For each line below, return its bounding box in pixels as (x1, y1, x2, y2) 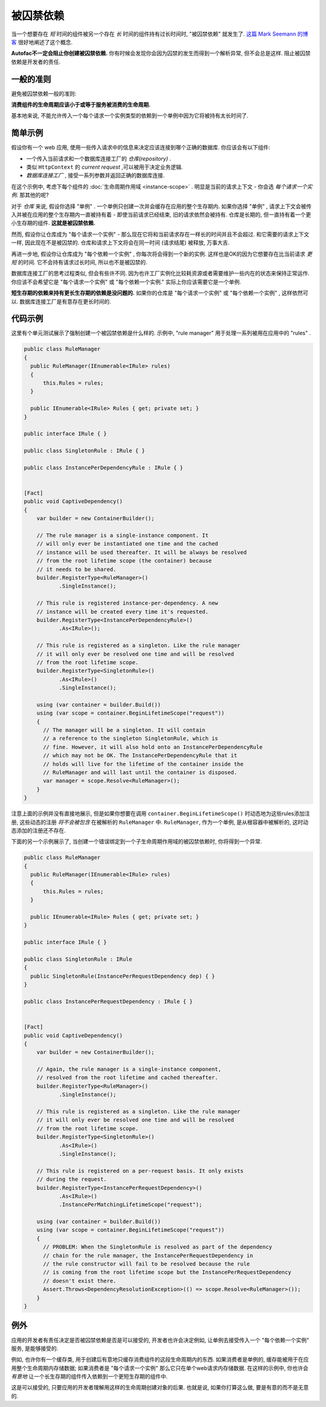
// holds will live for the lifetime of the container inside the (43, 760, 244, 768)
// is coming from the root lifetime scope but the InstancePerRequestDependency (43, 1269, 292, 1276)
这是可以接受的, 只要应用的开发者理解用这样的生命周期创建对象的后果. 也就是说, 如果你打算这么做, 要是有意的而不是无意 (11, 1384, 309, 1391)
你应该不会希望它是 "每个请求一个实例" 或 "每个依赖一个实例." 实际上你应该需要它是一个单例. (11, 278, 241, 286)
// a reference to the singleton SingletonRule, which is (43, 735, 219, 742)
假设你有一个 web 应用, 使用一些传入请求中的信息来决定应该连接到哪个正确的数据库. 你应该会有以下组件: (11, 144, 270, 151)
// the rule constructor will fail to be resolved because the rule (43, 1261, 251, 1267)
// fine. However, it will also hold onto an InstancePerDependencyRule (43, 743, 263, 750)
